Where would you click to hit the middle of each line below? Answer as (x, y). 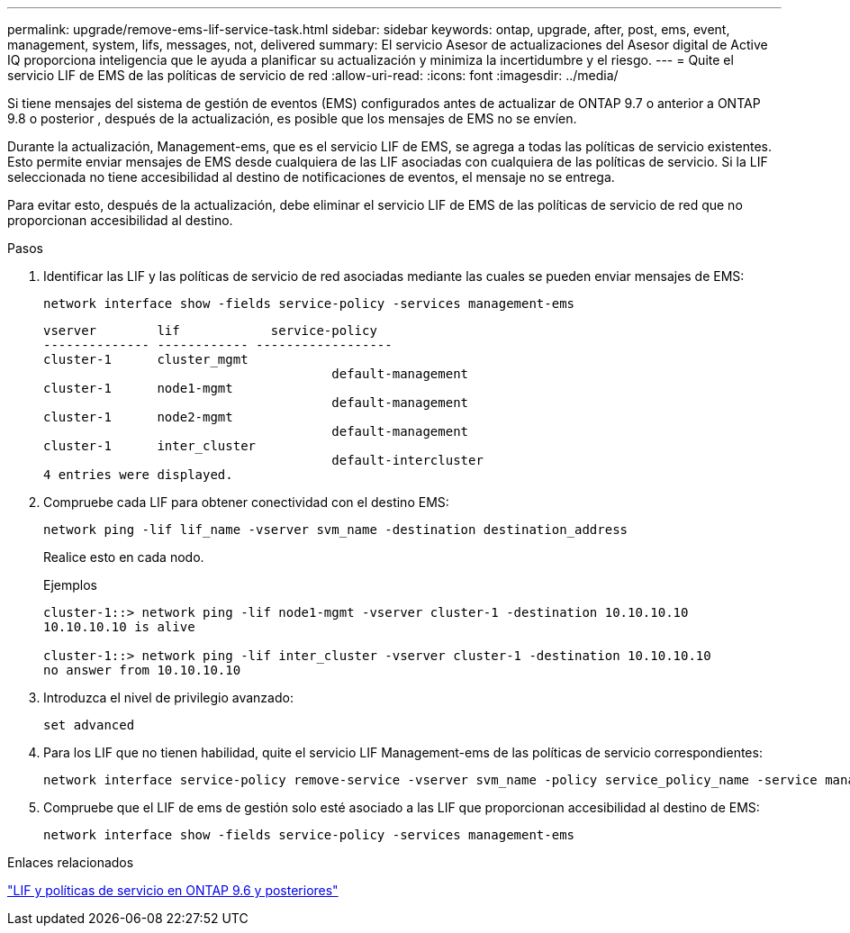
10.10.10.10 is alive (119, 627)
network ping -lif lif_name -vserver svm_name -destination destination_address (336, 530)
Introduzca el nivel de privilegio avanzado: (168, 697)
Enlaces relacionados (71, 862)
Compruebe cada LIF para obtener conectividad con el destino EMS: (246, 502)
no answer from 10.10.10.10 (142, 670)
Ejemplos (70, 585)
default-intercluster (407, 460)
